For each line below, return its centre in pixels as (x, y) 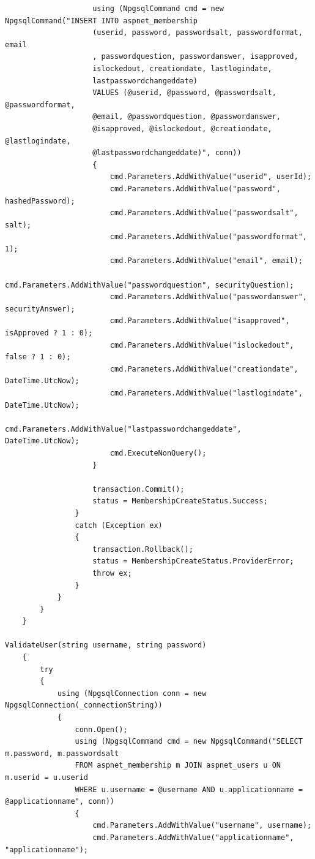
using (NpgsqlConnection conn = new (132, 693)
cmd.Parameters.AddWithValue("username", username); (202, 826)
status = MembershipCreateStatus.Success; (180, 501)
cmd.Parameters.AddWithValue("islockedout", (202, 345)
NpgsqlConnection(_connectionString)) (84, 705)
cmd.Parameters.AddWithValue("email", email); (206, 261)
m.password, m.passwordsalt (62, 753)
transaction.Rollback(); (143, 549)
